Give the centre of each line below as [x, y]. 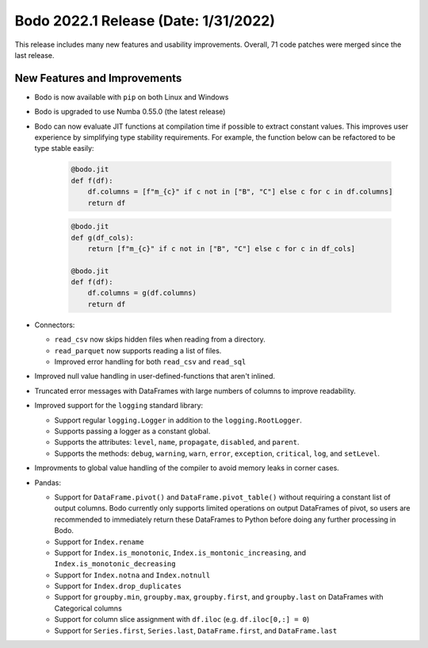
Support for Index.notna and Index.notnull [132, 575]
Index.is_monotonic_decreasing [115, 564]
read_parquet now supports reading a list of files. [138, 350]
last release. [34, 55]
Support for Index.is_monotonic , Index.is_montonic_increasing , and [180, 553]
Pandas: [48, 482]
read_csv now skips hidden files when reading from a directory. [160, 339]
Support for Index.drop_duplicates [118, 586]
